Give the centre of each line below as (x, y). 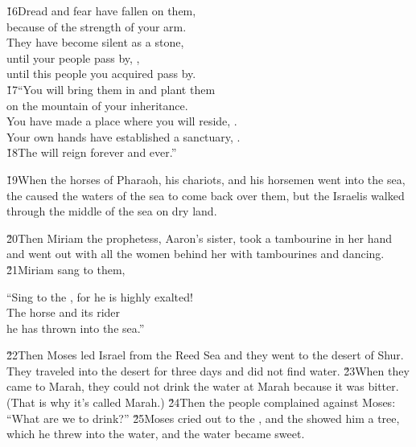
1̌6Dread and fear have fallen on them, (101, 10)
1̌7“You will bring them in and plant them (111, 89)
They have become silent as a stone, (95, 42)
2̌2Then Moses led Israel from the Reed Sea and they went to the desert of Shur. (205, 355)
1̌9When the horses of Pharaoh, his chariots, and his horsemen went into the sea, (206, 179)
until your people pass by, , (73, 57)
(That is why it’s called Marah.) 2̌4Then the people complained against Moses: (201, 402)
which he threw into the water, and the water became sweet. (156, 434)
